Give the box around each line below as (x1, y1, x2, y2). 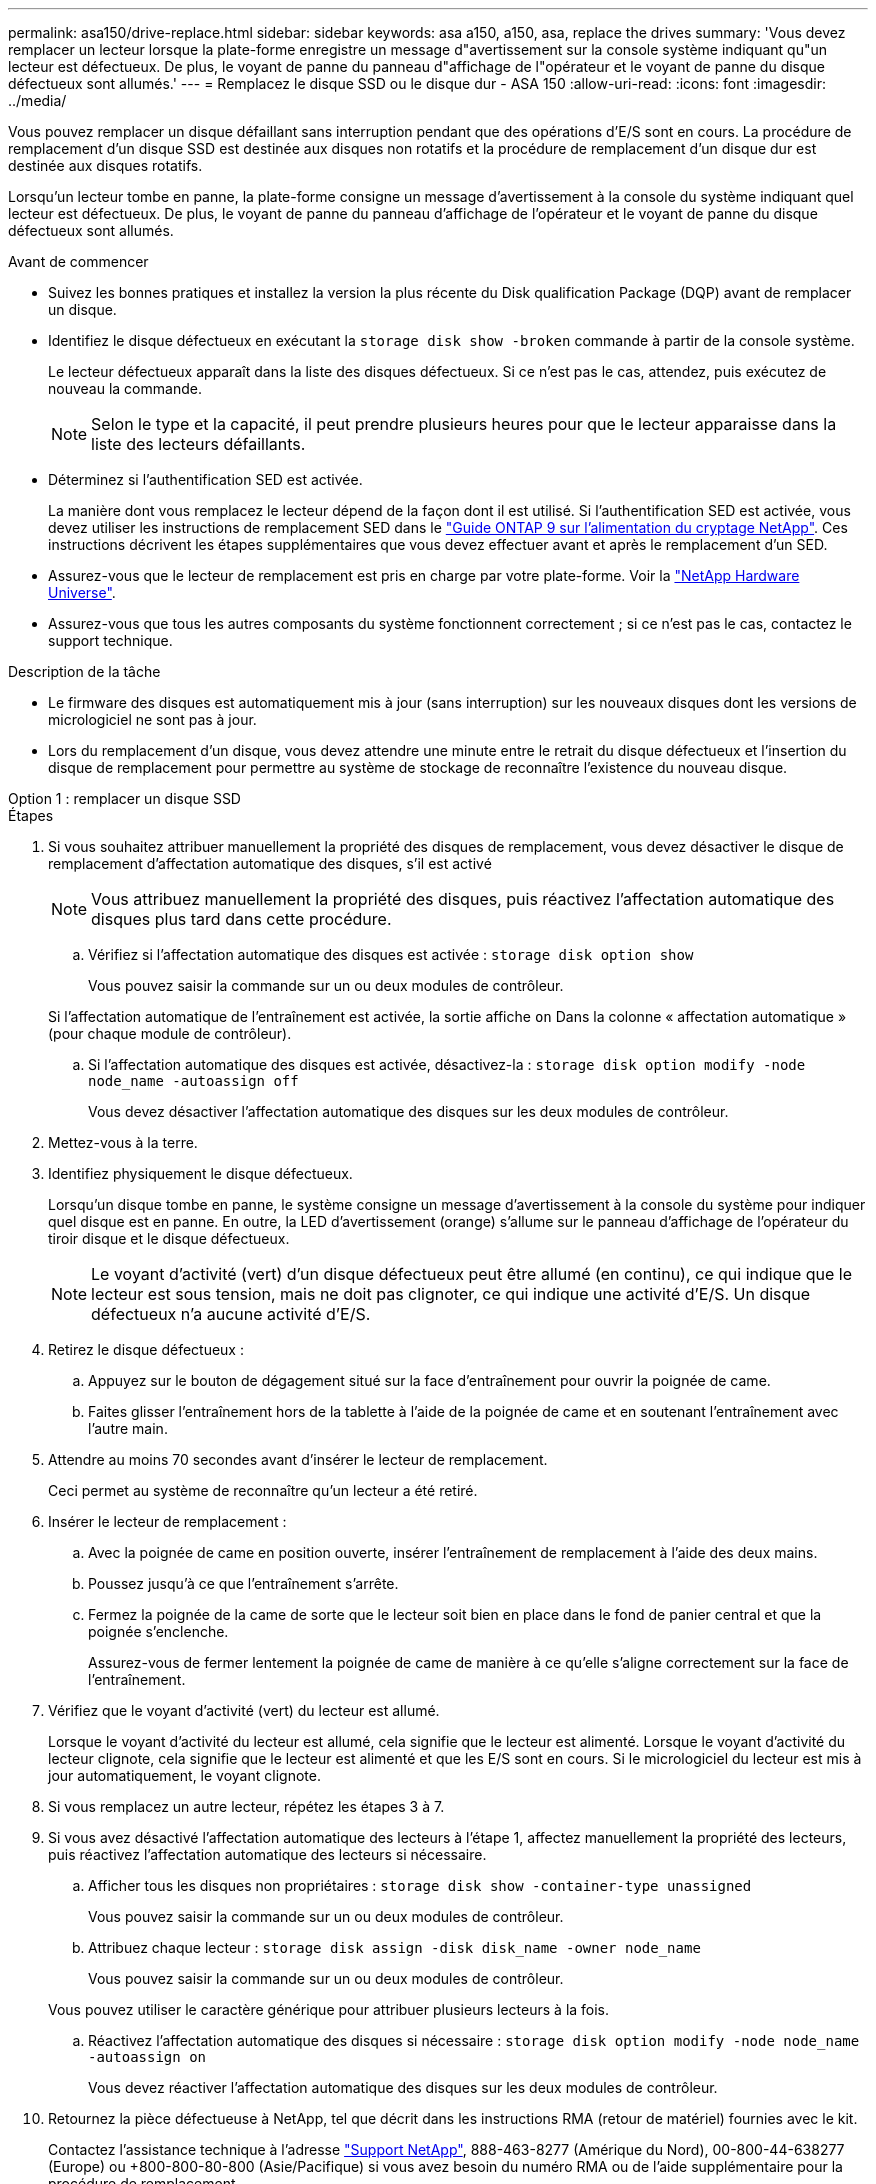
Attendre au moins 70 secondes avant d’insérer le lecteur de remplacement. (48, 1451, 548, 1468)
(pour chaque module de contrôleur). (48, 1025, 292, 1042)
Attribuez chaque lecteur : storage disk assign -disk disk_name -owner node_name (88, 1939, 701, 1956)
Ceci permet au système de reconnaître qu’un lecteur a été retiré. (48, 1482, 478, 1499)
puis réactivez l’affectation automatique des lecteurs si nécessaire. (48, 1846, 487, 1863)
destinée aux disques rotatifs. (8, 157, 203, 174)
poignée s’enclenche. (88, 1623, 229, 1640)
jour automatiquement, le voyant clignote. (48, 1767, 321, 1784)
